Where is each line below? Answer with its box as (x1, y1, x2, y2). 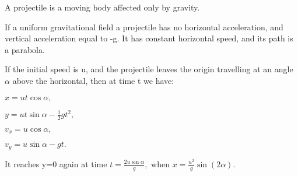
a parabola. (5, 43, 45, 55)
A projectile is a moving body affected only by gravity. (5, 1, 200, 13)
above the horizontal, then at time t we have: (12, 74, 174, 86)
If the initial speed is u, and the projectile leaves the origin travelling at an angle (5, 63, 293, 75)
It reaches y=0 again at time (5, 157, 107, 170)
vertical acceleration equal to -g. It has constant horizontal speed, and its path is (5, 32, 293, 44)
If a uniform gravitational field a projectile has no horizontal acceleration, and (5, 20, 283, 33)
